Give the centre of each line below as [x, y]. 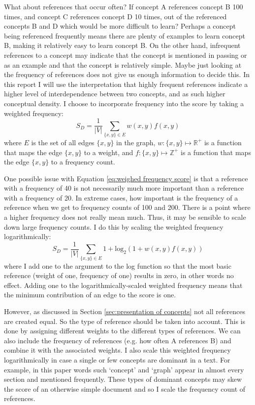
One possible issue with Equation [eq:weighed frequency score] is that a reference [126, 178]
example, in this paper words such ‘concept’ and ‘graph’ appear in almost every [124, 369]
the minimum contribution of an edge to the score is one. [90, 295]
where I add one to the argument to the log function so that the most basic [118, 265]
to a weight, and [109, 152]
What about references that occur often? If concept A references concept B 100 [124, 6]
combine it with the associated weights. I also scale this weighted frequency [117, 350]
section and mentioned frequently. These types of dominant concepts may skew [123, 379]
